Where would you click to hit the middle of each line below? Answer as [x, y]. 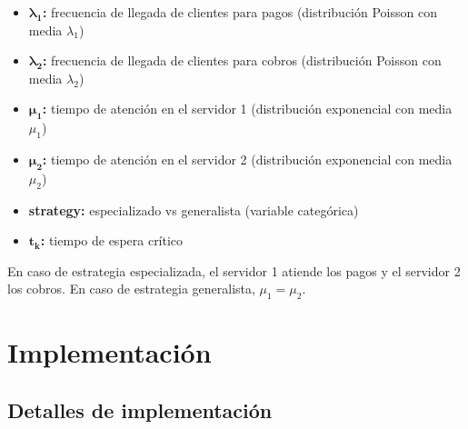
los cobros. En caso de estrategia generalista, [131, 289]
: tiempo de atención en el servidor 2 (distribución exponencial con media [247, 159]
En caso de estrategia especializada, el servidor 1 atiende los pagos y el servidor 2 [234, 270]
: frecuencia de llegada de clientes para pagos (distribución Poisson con [239, 12]
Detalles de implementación [140, 409]
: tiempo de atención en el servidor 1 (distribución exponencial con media [247, 109]
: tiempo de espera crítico [112, 240]
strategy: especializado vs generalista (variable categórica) [194, 210]
